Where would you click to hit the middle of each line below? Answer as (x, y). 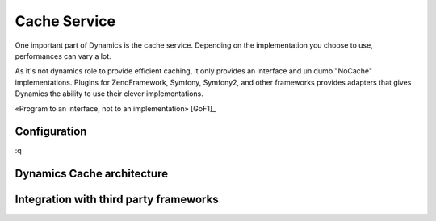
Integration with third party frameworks (117, 200)
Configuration (51, 132)
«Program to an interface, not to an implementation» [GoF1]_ (115, 108)
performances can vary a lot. (63, 56)
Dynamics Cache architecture (92, 174)
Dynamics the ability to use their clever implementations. (109, 94)
